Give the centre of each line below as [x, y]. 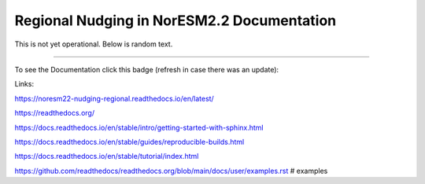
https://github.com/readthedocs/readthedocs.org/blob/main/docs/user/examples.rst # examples [171, 171]
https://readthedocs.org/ [54, 113]
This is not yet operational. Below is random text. [94, 44]
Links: [24, 84]
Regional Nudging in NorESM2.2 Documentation [176, 20]
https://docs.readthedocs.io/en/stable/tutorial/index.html [107, 156]
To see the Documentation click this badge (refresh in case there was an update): [147, 69]
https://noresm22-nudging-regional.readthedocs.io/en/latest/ [114, 98]
